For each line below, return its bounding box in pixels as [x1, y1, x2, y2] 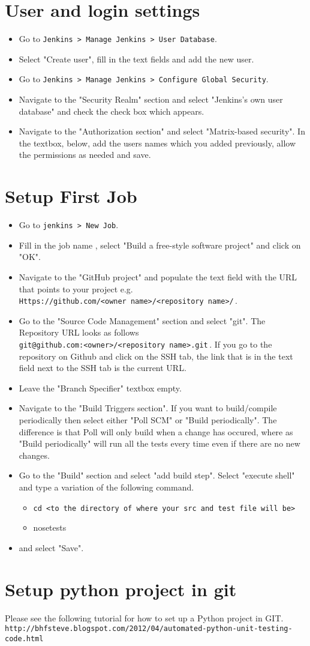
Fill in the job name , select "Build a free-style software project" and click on [19, 238, 301, 251]
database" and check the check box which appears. [19, 104, 204, 117]
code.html [5, 634, 44, 643]
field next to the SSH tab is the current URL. [19, 361, 186, 374]
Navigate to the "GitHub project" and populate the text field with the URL [19, 270, 297, 283]
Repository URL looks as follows [19, 326, 139, 339]
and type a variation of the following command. [19, 481, 194, 493]
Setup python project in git [5, 576, 237, 601]
